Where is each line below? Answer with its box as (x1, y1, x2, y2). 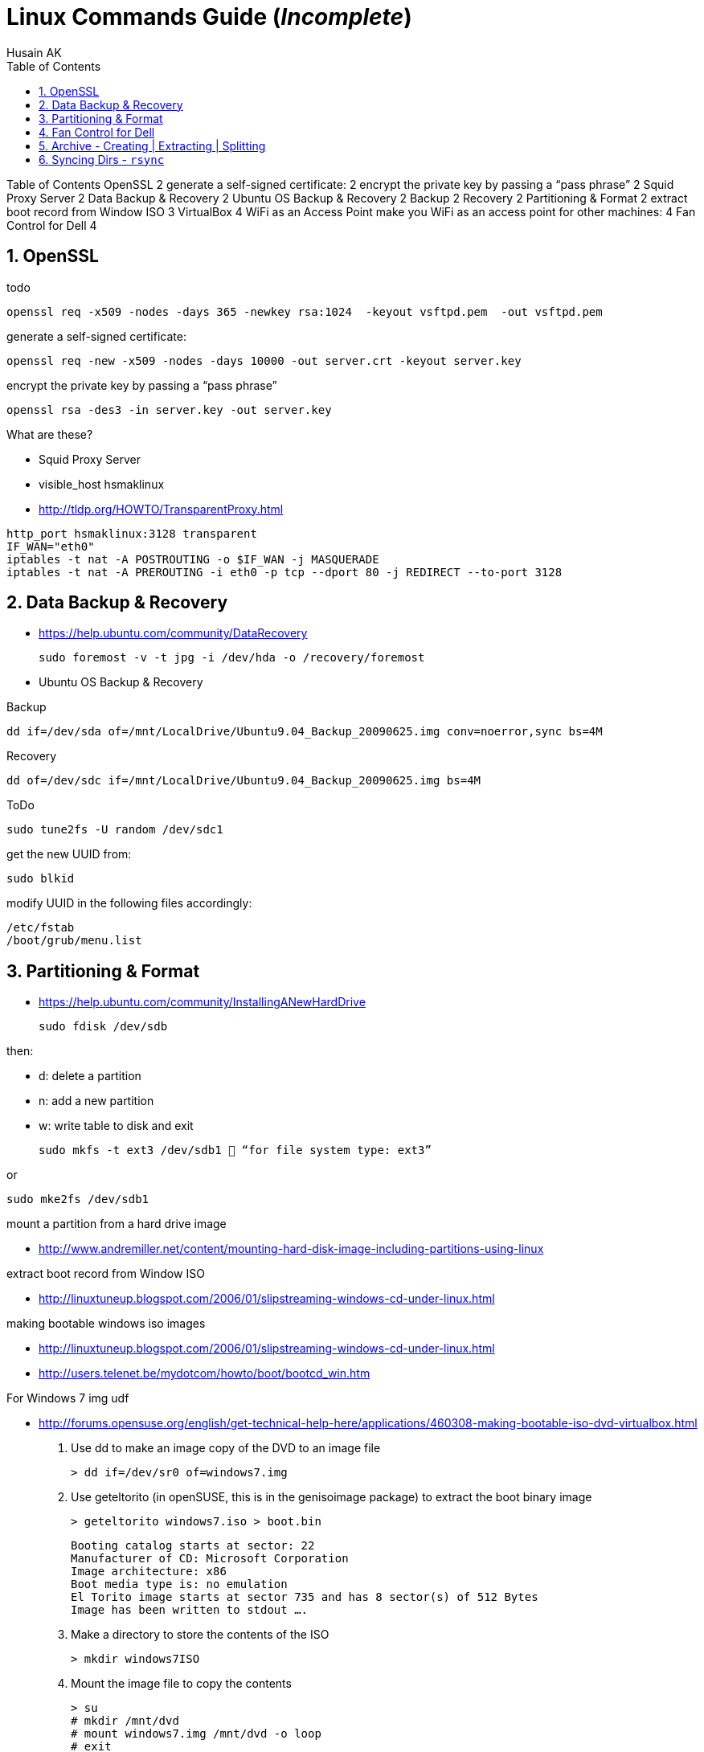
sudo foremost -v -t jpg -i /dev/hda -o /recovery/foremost (39, 651, 425, 665)
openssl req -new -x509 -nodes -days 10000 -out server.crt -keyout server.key (6, 354, 522, 367)
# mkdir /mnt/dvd (71, 1714, 179, 1728)
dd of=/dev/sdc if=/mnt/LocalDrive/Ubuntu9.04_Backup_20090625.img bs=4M (6, 774, 481, 788)
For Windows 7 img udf (6, 1391, 129, 1406)
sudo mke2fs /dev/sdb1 (6, 1193, 149, 1206)
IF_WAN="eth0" (6, 539, 95, 553)
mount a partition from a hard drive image (6, 1217, 227, 1231)
